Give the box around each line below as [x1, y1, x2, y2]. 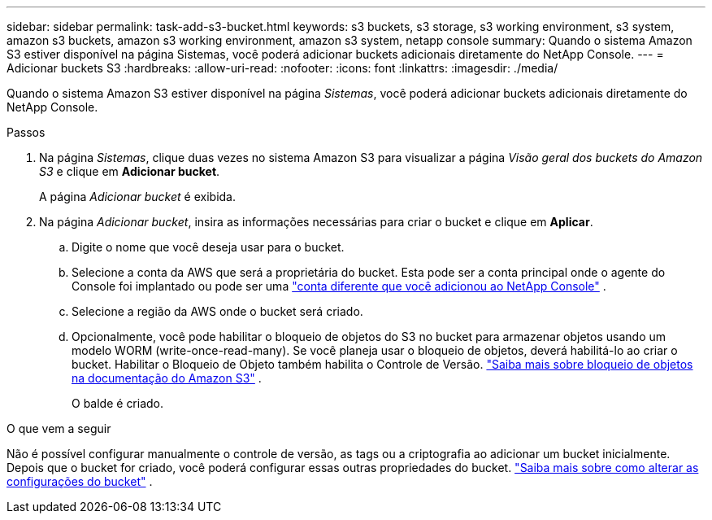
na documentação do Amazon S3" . [72, 371, 262, 385]
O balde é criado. [72, 396, 164, 410]
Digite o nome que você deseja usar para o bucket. [72, 240, 345, 254]
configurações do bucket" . [7, 474, 153, 488]
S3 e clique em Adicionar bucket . [39, 164, 220, 178]
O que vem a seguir [7, 422, 111, 435]
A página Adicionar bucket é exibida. [39, 190, 237, 203]
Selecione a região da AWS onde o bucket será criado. [72, 304, 363, 318]
